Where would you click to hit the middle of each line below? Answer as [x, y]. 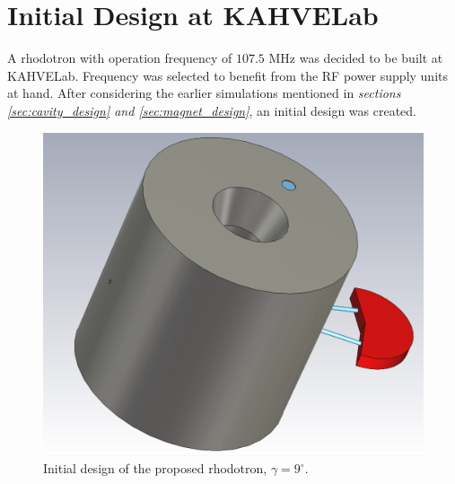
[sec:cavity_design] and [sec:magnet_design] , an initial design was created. [212, 110]
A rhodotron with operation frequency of [120, 58]
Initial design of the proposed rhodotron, [155, 468]
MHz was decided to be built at [356, 58]
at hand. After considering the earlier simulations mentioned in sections [204, 93]
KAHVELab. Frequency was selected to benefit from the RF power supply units [228, 75]
